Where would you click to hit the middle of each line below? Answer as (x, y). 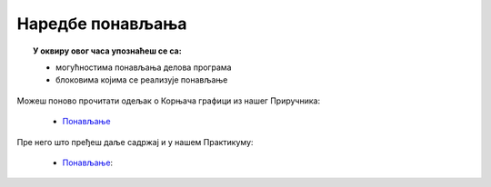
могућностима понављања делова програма (144, 67)
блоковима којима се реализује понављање (142, 80)
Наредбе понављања (102, 24)
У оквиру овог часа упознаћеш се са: (107, 51)
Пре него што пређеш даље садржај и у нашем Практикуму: (135, 142)
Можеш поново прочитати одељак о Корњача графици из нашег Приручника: (169, 101)
